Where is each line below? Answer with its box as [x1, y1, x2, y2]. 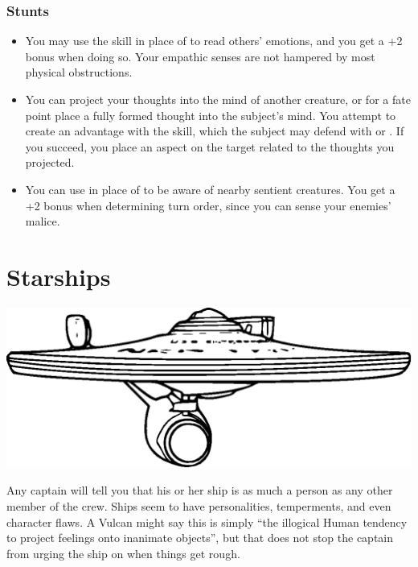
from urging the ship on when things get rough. [6, 544, 240, 561]
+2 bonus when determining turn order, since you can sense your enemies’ [25, 197, 391, 213]
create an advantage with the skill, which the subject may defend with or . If [25, 122, 404, 139]
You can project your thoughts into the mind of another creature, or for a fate [25, 91, 411, 107]
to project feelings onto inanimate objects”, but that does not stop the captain [6, 529, 394, 546]
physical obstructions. [25, 64, 133, 81]
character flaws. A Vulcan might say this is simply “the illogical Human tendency [6, 513, 408, 530]
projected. [25, 154, 75, 171]
